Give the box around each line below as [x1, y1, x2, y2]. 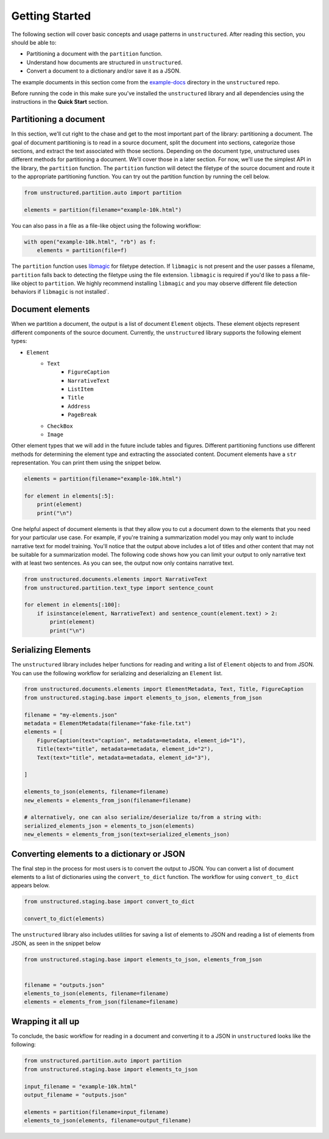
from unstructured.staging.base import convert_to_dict [24, 898, 195, 905]
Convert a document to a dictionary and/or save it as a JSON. [26, 67, 181, 74]
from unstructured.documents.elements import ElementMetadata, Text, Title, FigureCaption [24, 685, 304, 693]
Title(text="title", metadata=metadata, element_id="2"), [37, 745, 214, 753]
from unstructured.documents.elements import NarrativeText [24, 576, 208, 583]
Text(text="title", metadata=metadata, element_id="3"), [37, 754, 211, 761]
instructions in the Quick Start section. [11, 98, 109, 106]
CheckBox [47, 422, 73, 430]
